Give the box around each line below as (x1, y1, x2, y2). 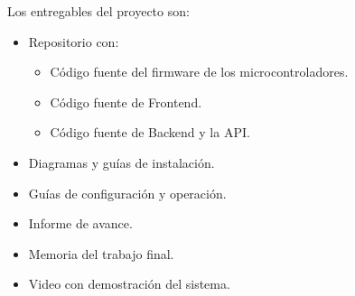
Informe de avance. (28, 214, 133, 233)
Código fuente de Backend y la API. (50, 123, 250, 142)
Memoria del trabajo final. (28, 244, 174, 263)
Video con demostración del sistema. (28, 274, 230, 293)
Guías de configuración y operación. (28, 183, 227, 202)
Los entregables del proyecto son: (7, 2, 190, 20)
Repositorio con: (28, 32, 119, 51)
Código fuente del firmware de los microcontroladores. (50, 62, 349, 81)
